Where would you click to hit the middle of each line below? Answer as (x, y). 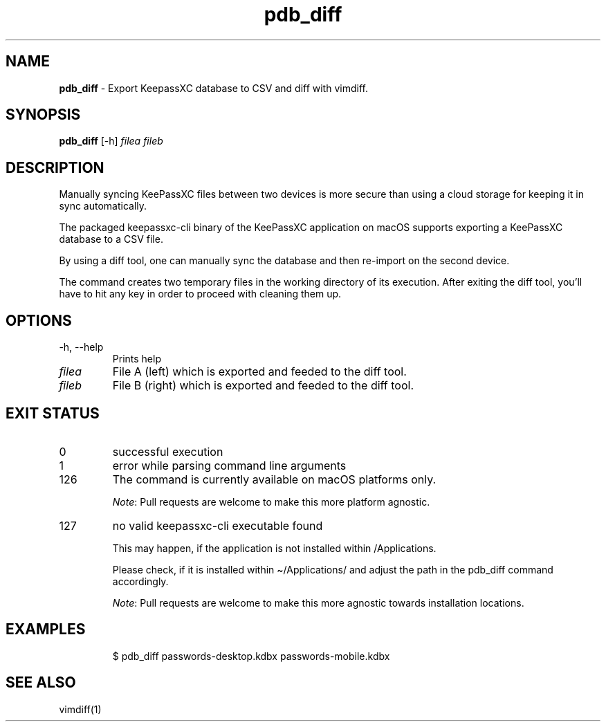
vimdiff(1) (80, 709)
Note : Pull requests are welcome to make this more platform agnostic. (271, 501)
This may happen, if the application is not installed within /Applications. (274, 548)
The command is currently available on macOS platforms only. (274, 479)
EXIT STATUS (53, 413)
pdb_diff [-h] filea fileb (111, 141)
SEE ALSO (41, 683)
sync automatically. (103, 206)
